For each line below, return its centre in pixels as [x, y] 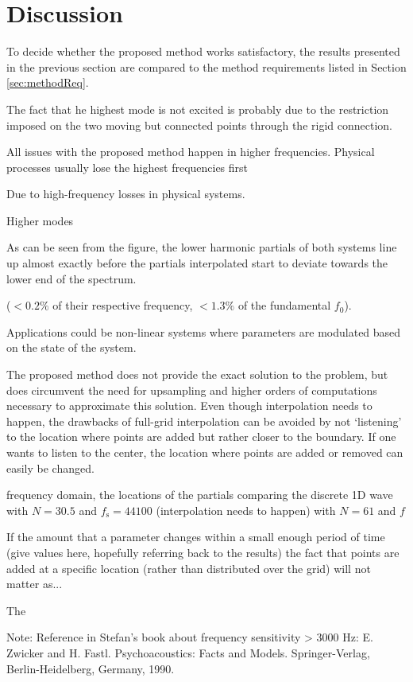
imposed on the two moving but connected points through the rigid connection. [199, 125]
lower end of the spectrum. [71, 278]
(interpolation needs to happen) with [246, 510]
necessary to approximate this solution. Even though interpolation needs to [189, 405]
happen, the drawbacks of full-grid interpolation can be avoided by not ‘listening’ [204, 421]
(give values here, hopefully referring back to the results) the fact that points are [203, 552]
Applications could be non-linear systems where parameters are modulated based [204, 331]
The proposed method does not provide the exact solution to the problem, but [197, 374]
